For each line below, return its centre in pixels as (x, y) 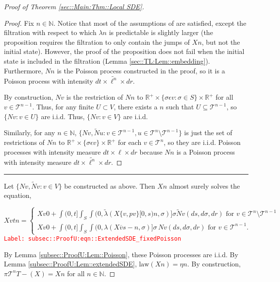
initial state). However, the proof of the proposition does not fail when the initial (124, 51)
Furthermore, (24, 70)
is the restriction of (95, 97)
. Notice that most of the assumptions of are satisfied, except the (150, 23)
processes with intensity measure (52, 151)
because (151, 151)
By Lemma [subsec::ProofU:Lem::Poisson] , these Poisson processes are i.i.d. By (121, 254)
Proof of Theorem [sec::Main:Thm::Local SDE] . (74, 6)
